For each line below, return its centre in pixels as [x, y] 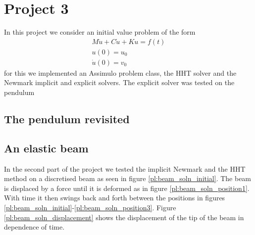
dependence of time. [34, 227]
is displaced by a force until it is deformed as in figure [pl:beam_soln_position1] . [127, 188]
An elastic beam [46, 148]
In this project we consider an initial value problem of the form [100, 32]
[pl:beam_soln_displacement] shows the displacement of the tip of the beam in [124, 217]
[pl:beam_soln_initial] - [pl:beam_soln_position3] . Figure [90, 207]
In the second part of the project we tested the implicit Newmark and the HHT [125, 168]
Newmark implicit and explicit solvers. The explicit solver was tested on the [119, 82]
